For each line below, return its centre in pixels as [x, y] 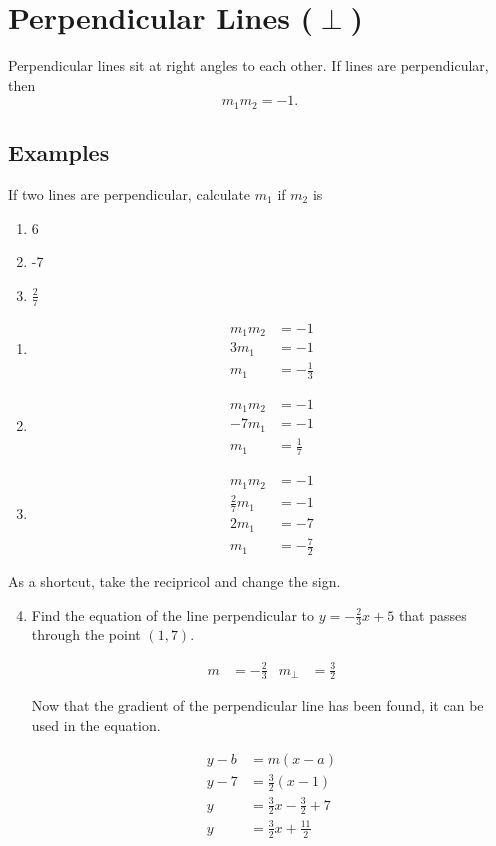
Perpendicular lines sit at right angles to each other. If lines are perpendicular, [248, 65]
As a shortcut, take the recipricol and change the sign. [174, 580]
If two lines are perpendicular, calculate [129, 193]
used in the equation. [96, 724]
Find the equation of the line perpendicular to [173, 614]
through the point [86, 634]
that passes [432, 614]
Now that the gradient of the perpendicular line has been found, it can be [257, 705]
